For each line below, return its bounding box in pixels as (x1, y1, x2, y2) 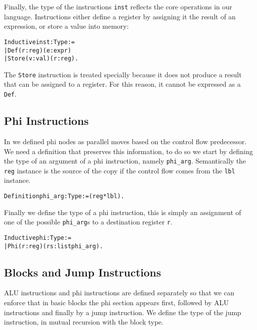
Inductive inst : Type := (4, 38, 75, 46)
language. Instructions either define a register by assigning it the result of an (4, 11, 236, 21)
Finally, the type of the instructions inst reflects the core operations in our (4, 1, 232, 11)
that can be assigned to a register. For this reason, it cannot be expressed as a (4, 79, 241, 89)
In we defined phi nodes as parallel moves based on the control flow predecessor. (4, 136, 247, 146)
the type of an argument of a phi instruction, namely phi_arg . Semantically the (4, 156, 246, 166)
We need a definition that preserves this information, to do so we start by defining (4, 146, 253, 156)
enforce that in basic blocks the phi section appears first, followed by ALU (4, 297, 229, 308)
